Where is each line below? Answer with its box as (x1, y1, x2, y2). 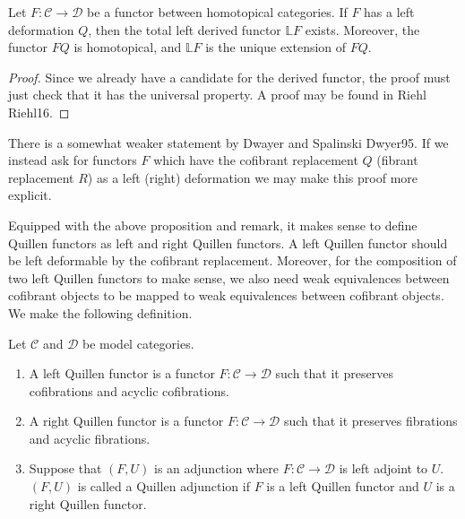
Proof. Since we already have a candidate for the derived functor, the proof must (8, 67, 451, 86)
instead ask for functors (8, 151, 137, 169)
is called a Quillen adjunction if (77, 477, 250, 496)
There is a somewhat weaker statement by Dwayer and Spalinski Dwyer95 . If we (8, 133, 449, 151)
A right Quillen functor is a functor (29, 411, 224, 430)
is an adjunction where (154, 459, 279, 478)
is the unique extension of (205, 38, 347, 56)
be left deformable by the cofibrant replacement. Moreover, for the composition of (8, 251, 457, 270)
